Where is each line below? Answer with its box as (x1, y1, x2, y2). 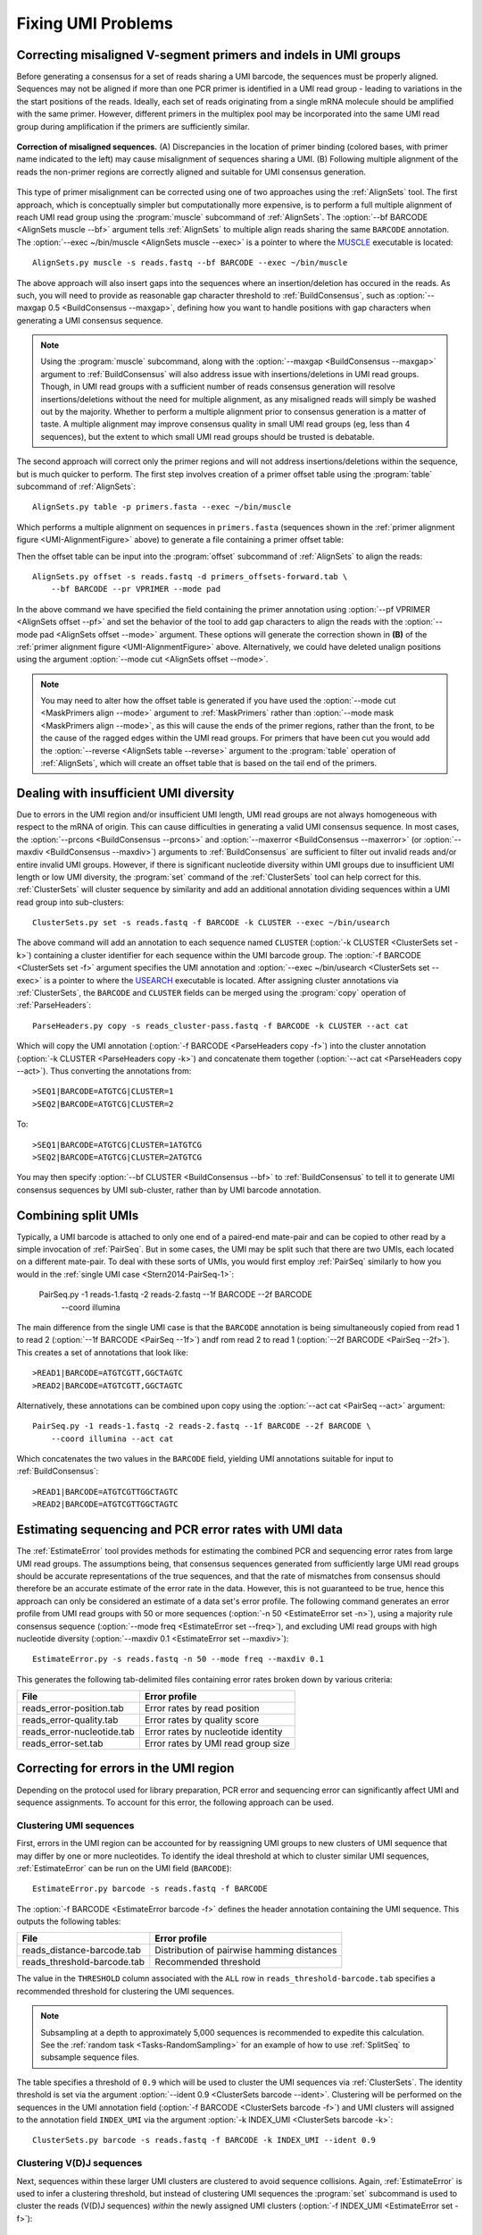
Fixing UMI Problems (16, 13, 173, 33)
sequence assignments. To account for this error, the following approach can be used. (16, 1797, 334, 1808)
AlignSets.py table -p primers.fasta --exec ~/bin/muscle (32, 502, 292, 512)
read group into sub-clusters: (16, 897, 124, 907)
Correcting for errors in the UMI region (16, 1761, 235, 1776)
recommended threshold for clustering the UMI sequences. (16, 1986, 235, 1996)
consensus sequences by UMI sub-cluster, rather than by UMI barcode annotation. (16, 1185, 321, 1195)
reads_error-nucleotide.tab (21, 1725, 135, 1738)
